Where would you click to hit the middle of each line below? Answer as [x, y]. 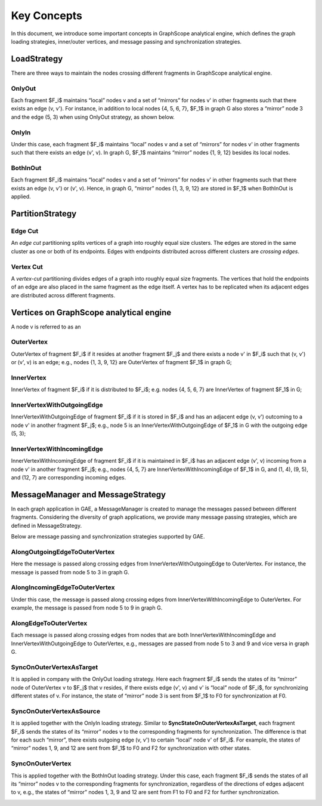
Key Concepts [47, 16]
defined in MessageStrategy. [47, 525]
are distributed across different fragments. [63, 295]
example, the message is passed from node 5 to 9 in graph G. [87, 608]
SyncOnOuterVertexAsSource [56, 711]
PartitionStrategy [44, 214]
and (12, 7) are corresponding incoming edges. [69, 478]
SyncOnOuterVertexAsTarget [55, 667]
